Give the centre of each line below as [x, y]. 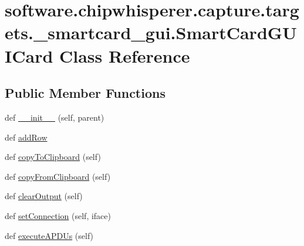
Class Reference [125, 55]
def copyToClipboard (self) [53, 157]
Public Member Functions [85, 93]
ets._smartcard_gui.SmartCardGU [151, 33]
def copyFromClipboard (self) [58, 176]
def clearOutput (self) [44, 196]
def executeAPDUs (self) [49, 235]
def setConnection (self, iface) [58, 215]
